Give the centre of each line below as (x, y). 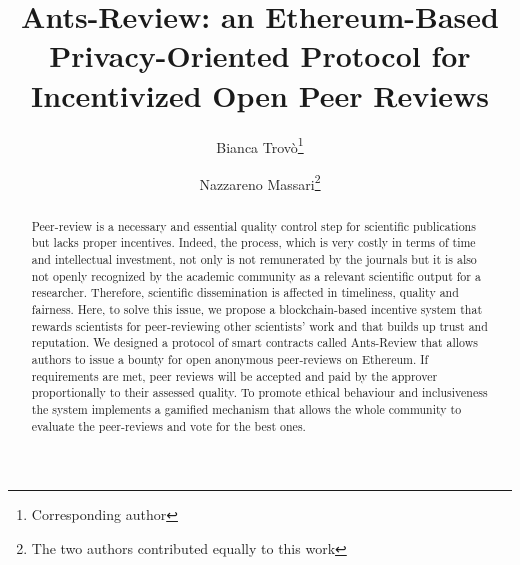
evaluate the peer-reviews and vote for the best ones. (168, 425)
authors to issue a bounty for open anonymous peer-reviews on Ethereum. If (230, 359)
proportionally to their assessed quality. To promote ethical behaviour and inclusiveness (259, 392)
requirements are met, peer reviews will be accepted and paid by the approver (234, 375)
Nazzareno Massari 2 (260, 182)
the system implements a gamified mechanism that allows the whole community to (246, 409)
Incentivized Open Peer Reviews (260, 94)
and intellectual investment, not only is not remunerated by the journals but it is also (254, 259)
